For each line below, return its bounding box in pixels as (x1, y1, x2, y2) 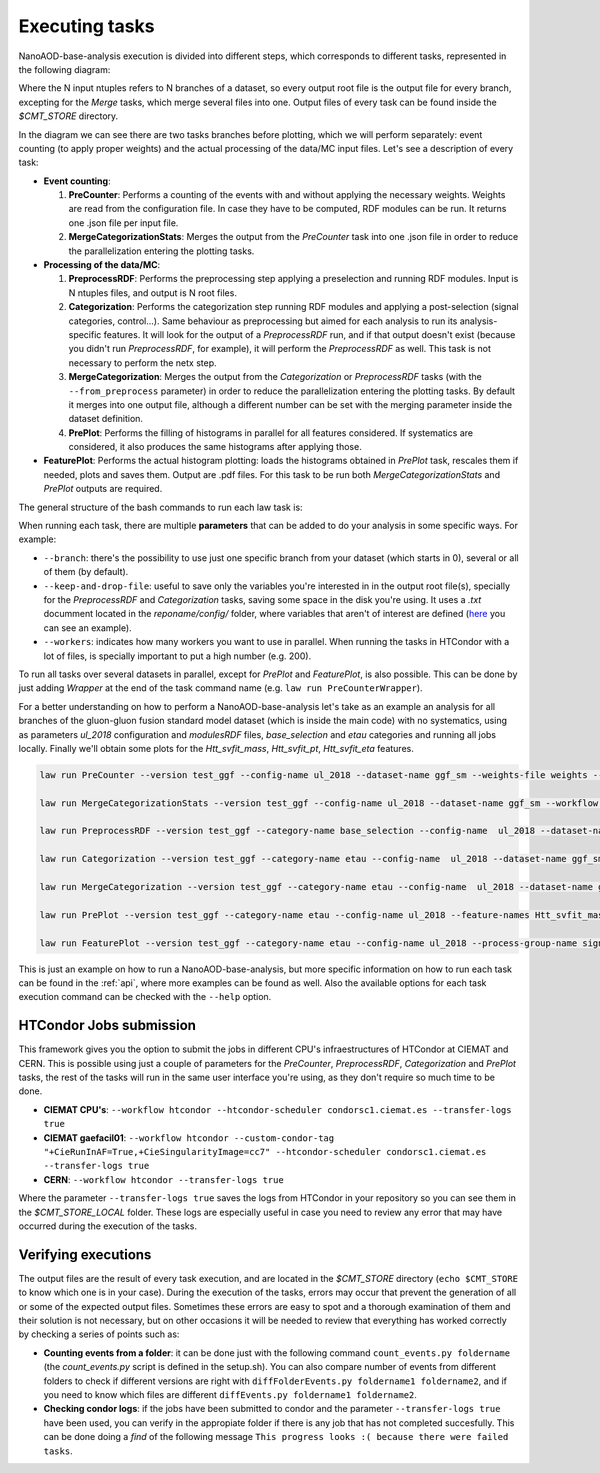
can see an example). (43, 621, 132, 634)
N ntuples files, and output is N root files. (68, 286, 237, 299)
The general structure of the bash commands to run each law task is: (18, 501, 304, 513)
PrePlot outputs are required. (43, 483, 163, 495)
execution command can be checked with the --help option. (18, 991, 272, 1003)
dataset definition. (68, 413, 144, 425)
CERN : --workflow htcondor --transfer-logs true (43, 1173, 284, 1185)
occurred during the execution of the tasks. (18, 1220, 197, 1232)
